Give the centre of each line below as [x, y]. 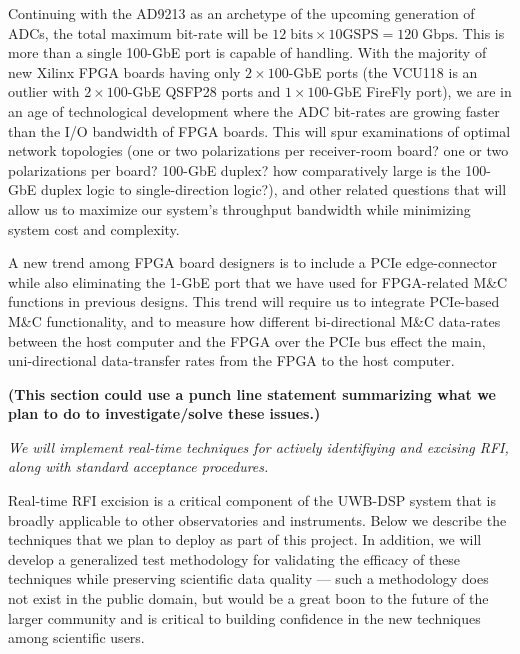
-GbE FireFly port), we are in [420, 91]
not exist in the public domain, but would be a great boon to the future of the [248, 598]
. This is [479, 32]
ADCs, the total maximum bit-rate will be [138, 32]
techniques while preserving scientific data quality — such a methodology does [248, 578]
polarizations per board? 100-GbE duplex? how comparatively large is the [234, 169]
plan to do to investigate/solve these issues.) [164, 413]
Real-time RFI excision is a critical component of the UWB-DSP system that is [252, 500]
